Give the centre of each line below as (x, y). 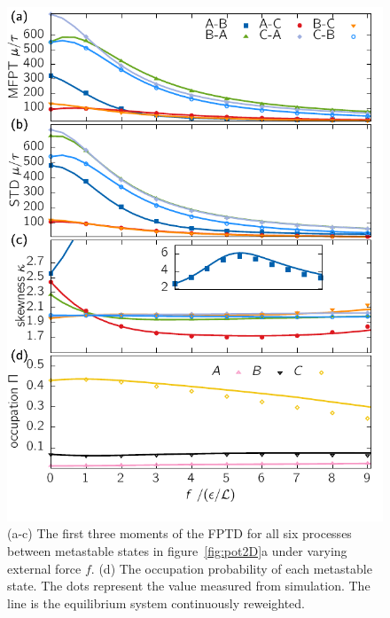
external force (44, 568)
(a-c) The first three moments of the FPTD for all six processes (179, 533)
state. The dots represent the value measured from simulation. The (189, 586)
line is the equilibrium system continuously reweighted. (156, 602)
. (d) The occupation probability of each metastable (231, 568)
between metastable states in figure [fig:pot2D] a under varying (177, 550)
